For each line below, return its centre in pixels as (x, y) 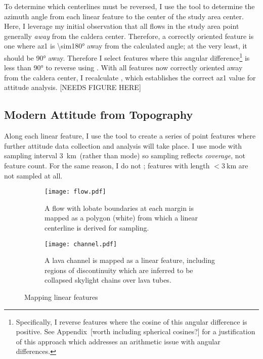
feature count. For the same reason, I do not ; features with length (107, 165)
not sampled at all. (33, 175)
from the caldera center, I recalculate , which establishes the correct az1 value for (130, 77)
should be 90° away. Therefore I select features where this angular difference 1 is (127, 57)
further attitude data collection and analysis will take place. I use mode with (123, 145)
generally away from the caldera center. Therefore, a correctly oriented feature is (129, 36)
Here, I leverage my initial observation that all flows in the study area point (122, 26)
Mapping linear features (61, 297)
